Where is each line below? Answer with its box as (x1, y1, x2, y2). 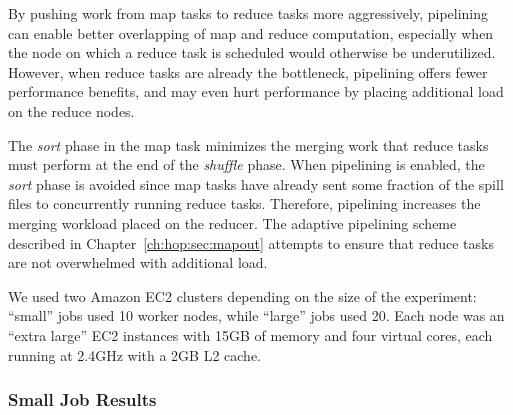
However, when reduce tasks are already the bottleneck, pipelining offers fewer (8, 61, 488, 82)
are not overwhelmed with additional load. (8, 252, 268, 273)
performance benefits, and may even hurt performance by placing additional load (8, 81, 504, 102)
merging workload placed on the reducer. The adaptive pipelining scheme (8, 212, 457, 233)
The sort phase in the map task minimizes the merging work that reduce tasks (8, 134, 489, 155)
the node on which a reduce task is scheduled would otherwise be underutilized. (8, 42, 496, 63)
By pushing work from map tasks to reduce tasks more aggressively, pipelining (8, 3, 489, 23)
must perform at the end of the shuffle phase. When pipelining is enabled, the (8, 154, 485, 175)
